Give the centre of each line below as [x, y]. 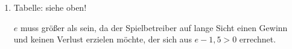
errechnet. [258, 39]
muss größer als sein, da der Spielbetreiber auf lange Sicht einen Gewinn [154, 27]
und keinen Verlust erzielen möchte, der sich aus [103, 39]
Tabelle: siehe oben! [50, 7]
